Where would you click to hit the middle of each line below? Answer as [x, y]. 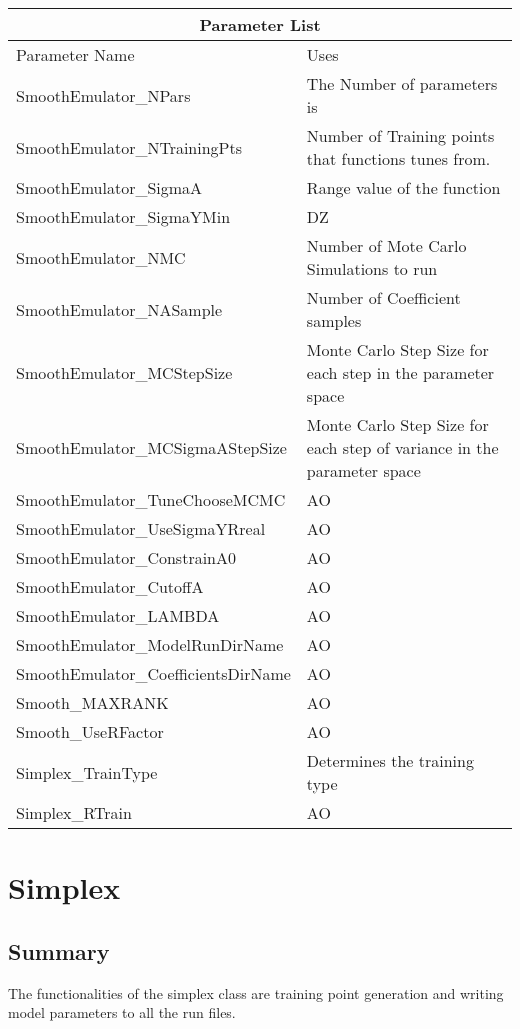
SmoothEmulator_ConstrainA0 [126, 557]
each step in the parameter [400, 372]
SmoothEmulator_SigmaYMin [123, 216]
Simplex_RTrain [74, 812]
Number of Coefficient [383, 297]
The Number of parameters [402, 83]
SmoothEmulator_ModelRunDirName [150, 644]
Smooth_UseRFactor [90, 731]
